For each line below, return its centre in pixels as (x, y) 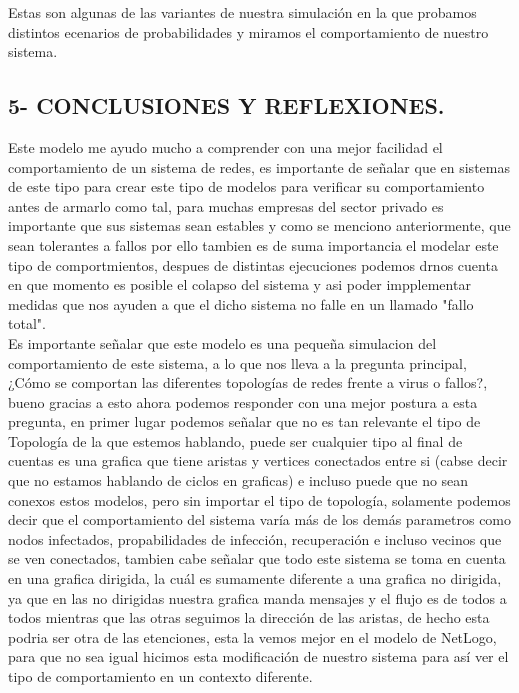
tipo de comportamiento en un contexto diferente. (160, 676)
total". (27, 323)
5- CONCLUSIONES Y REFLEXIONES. (226, 105)
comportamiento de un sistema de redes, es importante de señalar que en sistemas (259, 166)
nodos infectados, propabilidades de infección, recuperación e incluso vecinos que (255, 538)
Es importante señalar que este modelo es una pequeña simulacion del (222, 342)
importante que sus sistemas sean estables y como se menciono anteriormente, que (259, 225)
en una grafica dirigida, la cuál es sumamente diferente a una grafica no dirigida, (255, 578)
